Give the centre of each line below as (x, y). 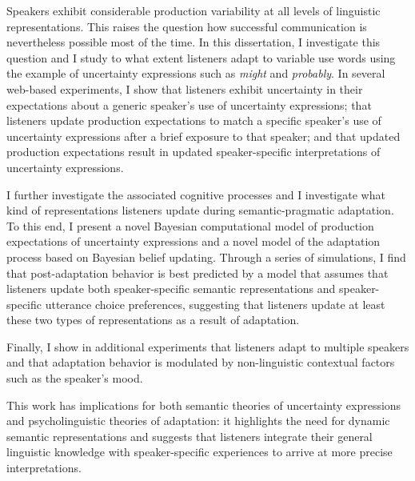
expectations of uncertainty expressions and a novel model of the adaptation (194, 241)
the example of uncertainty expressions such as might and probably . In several (196, 73)
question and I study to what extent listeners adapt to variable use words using (201, 57)
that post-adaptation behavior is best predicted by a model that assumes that (198, 273)
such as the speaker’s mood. (75, 378)
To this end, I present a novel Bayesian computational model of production (190, 225)
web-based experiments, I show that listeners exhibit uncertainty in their (185, 88)
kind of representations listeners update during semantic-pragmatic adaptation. (200, 210)
